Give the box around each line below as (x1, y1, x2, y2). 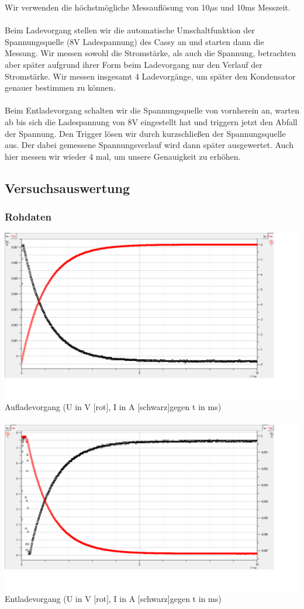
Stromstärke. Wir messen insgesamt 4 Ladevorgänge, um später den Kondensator (5, 70, 296, 82)
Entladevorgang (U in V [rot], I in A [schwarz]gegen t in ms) (5, 592, 222, 604)
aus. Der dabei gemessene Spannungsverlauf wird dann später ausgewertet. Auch (5, 139, 293, 151)
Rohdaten (5, 209, 51, 224)
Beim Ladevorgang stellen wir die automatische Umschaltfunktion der (5, 24, 255, 36)
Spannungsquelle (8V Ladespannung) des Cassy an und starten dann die (5, 35, 264, 47)
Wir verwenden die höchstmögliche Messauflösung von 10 (5, 1, 210, 13)
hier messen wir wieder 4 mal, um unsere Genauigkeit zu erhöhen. (5, 150, 241, 162)
